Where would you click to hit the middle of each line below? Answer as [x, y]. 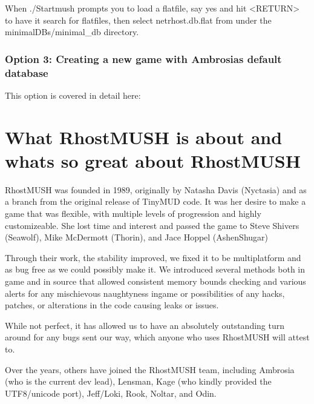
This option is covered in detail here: [73, 95]
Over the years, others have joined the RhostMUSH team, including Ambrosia [150, 369]
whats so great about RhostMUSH [153, 160]
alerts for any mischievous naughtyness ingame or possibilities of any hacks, [145, 293]
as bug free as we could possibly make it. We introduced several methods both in [155, 269]
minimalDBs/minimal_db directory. [72, 32]
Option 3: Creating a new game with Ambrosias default [143, 58]
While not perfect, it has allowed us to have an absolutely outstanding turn [145, 325]
